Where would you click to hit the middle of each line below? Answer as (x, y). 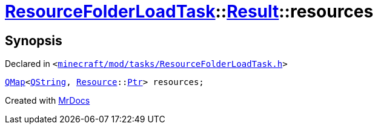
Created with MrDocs (48, 101)
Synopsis (34, 40)
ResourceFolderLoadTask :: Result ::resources (189, 11)
